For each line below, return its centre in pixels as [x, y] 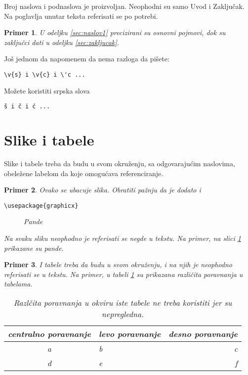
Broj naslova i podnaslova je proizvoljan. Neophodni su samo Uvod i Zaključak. [124, 6]
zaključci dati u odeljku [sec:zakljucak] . [62, 42]
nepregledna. [123, 314]
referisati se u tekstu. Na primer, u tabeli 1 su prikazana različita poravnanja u [124, 274]
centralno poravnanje [49, 334]
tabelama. [18, 284]
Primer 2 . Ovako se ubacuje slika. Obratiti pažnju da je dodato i [103, 190]
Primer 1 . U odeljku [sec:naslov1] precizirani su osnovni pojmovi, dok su [115, 32]
